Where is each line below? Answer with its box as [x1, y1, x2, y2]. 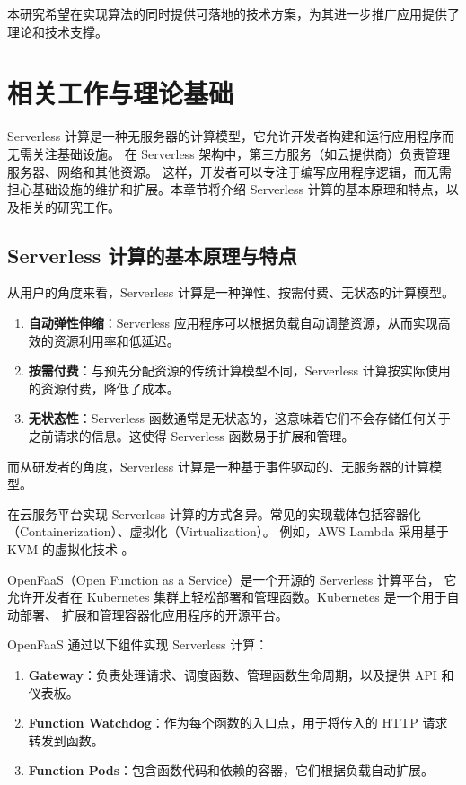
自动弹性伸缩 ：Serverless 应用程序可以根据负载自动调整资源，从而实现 [28, 313, 438, 332]
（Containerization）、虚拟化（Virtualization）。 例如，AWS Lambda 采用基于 [7, 522, 449, 541]
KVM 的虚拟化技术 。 [7, 540, 135, 559]
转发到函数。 [28, 730, 104, 749]
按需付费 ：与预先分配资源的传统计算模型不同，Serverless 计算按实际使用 [28, 361, 451, 380]
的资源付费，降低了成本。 [28, 378, 180, 397]
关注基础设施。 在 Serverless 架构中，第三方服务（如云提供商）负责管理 [31, 144, 451, 163]
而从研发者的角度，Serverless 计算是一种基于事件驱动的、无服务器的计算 [7, 456, 429, 475]
